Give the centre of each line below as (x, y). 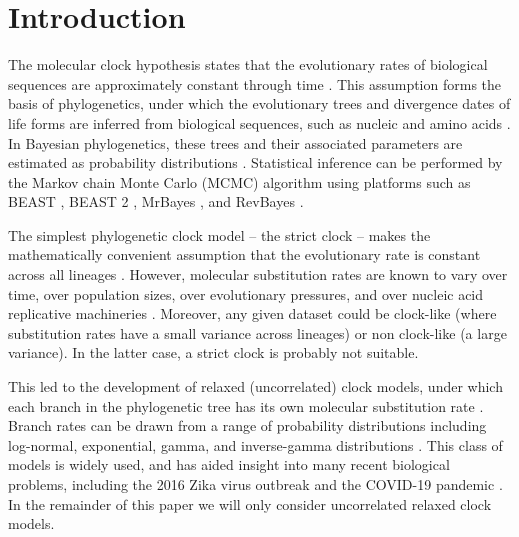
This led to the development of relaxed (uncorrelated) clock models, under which (255, 386)
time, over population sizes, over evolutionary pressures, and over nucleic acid (246, 293)
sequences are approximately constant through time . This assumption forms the (255, 83)
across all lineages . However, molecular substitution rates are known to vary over (258, 274)
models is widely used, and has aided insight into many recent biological (229, 464)
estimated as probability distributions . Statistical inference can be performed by (255, 162)
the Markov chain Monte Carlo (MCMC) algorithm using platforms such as (239, 181)
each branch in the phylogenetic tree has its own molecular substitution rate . (246, 405)
